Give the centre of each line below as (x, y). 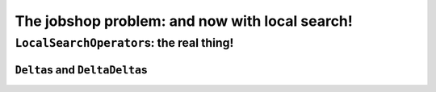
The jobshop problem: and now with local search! (184, 21)
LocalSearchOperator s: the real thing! (124, 43)
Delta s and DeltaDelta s (81, 70)
